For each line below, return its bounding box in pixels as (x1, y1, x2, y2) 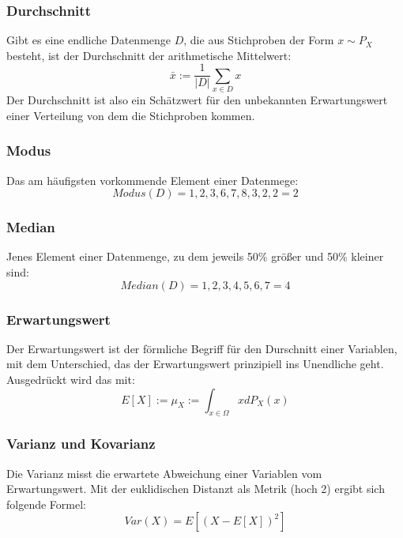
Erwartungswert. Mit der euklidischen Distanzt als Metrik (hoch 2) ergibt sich (6, 480, 385, 497)
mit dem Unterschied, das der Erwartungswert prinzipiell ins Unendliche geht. (6, 356, 384, 372)
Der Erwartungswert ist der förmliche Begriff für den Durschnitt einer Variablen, (6, 340, 397, 356)
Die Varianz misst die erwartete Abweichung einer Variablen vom (6, 465, 322, 481)
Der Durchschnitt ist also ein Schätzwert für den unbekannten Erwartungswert (6, 92, 388, 108)
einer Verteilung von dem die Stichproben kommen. (6, 107, 255, 123)
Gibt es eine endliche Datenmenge (6, 32, 171, 48)
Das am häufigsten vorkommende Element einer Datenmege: (6, 171, 299, 188)
